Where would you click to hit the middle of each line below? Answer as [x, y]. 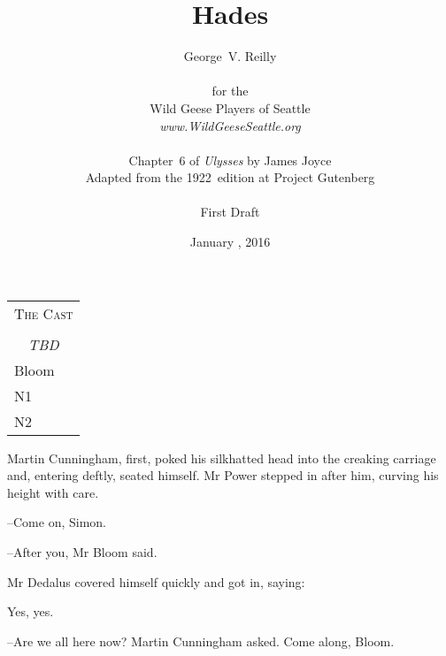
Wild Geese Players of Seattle [230, 107]
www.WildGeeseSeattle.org [230, 125]
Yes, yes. [31, 611]
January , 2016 [230, 242]
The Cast [44, 313]
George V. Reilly [230, 56]
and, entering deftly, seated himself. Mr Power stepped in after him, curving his [223, 475]
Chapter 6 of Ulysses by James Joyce [230, 160]
